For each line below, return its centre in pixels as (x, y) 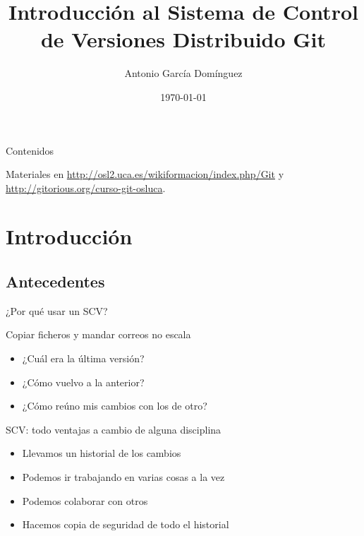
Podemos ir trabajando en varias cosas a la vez (123, 477)
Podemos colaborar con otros (85, 500)
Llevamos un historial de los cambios (102, 453)
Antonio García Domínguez (183, 73)
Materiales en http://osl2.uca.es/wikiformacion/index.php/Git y (145, 174)
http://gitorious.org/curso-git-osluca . (86, 187)
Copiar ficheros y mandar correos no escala (98, 334)
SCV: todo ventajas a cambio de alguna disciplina (114, 429)
